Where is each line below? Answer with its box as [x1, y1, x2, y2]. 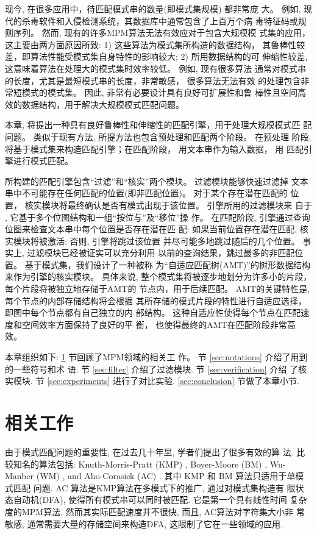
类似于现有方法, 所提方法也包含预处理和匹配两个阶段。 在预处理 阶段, [33, 130, 312, 143]
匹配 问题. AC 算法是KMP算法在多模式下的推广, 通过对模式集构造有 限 [13, 481, 296, 494]
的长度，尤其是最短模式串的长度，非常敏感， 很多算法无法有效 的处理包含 [5, 74, 301, 87]
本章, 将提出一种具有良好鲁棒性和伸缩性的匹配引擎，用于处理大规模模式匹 [5, 118, 301, 131]
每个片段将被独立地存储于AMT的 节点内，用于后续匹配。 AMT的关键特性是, [5, 282, 310, 295]
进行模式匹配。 [13, 154, 73, 167]
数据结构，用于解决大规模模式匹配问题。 [21, 98, 184, 110]
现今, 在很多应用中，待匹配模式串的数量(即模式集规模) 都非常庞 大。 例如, [5, 2, 301, 15]
